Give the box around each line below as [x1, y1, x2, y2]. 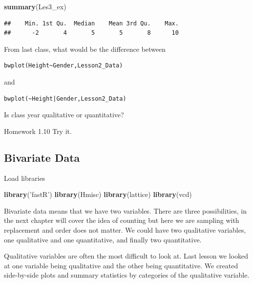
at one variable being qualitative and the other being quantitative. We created [4, 260, 238, 270]
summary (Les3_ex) [4, 1, 66, 11]
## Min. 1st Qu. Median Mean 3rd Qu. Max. [4, 20, 179, 27]
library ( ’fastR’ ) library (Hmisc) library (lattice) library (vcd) [4, 189, 192, 199]
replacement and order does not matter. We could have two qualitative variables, [4, 224, 246, 235]
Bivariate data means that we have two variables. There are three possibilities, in [4, 205, 247, 216]
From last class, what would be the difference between [4, 44, 166, 54]
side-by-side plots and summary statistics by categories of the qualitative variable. [4, 270, 250, 280]
